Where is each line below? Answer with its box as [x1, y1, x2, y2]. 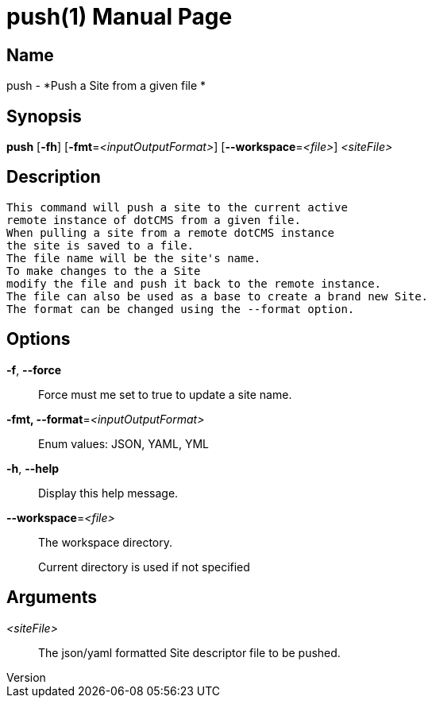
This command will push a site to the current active [6, 200, 348, 214]
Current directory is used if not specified [38, 559, 250, 574]
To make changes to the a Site [6, 264, 201, 277]
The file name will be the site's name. [6, 251, 261, 265]
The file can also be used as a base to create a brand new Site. [6, 289, 429, 303]
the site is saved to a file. [6, 238, 195, 252]
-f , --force [6, 362, 61, 377]
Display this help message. [38, 485, 179, 500]
